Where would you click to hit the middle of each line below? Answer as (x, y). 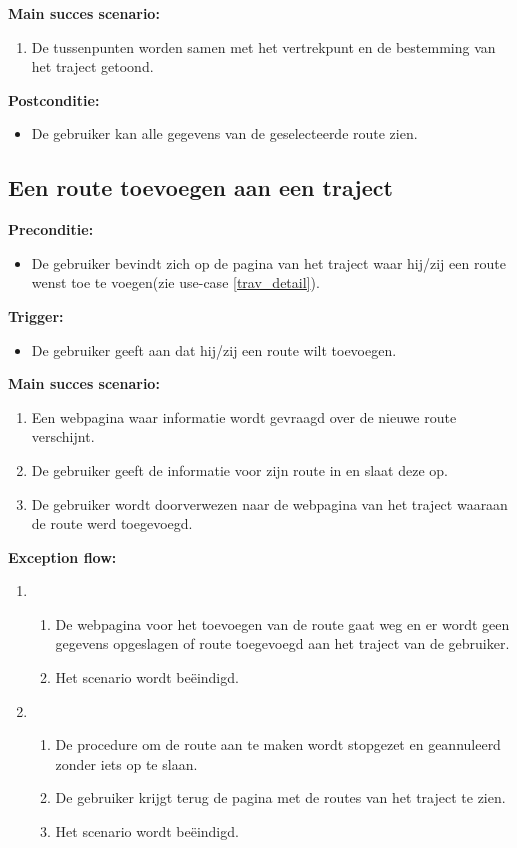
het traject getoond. (92, 66)
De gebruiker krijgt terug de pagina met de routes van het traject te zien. (280, 797)
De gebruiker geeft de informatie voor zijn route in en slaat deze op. (239, 469)
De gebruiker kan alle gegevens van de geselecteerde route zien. (224, 133)
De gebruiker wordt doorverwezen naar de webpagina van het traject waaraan (269, 503)
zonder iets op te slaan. (126, 763)
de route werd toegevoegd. (112, 523)
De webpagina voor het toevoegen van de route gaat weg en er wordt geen (282, 623)
